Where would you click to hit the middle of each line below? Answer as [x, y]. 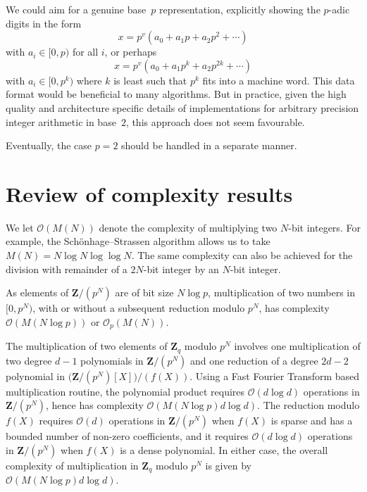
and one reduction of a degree [254, 360]
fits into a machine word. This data [279, 80]
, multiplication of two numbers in [282, 292]
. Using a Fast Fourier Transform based [275, 376]
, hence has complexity [95, 405]
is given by [228, 465]
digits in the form [44, 23]
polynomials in [112, 360]
